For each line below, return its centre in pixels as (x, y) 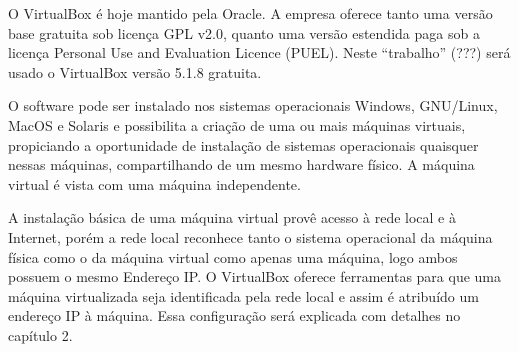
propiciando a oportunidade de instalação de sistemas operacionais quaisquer (243, 144)
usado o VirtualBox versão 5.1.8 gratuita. (135, 71)
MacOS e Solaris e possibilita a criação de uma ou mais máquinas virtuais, (237, 124)
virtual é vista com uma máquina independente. (154, 183)
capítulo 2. (40, 334)
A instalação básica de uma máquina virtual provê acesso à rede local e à (232, 217)
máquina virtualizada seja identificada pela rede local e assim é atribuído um (243, 295)
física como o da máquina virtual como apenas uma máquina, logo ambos (233, 256)
